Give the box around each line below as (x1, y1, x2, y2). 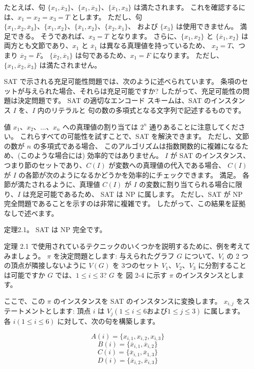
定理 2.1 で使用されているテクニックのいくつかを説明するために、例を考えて (4, 241, 251, 251)
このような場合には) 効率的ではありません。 (20, 150, 163, 160)
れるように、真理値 (38, 179, 100, 189)
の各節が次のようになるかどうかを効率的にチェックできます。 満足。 (18, 169, 240, 180)
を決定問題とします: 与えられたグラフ (53, 250, 175, 261)
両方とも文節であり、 (4, 40, 73, 51)
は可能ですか (4, 269, 45, 280)
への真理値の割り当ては (62, 121, 138, 132)
